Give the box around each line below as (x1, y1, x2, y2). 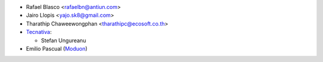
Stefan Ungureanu (41, 36, 86, 44)
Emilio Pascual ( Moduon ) (26, 45, 88, 52)
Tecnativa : (26, 29, 52, 36)
